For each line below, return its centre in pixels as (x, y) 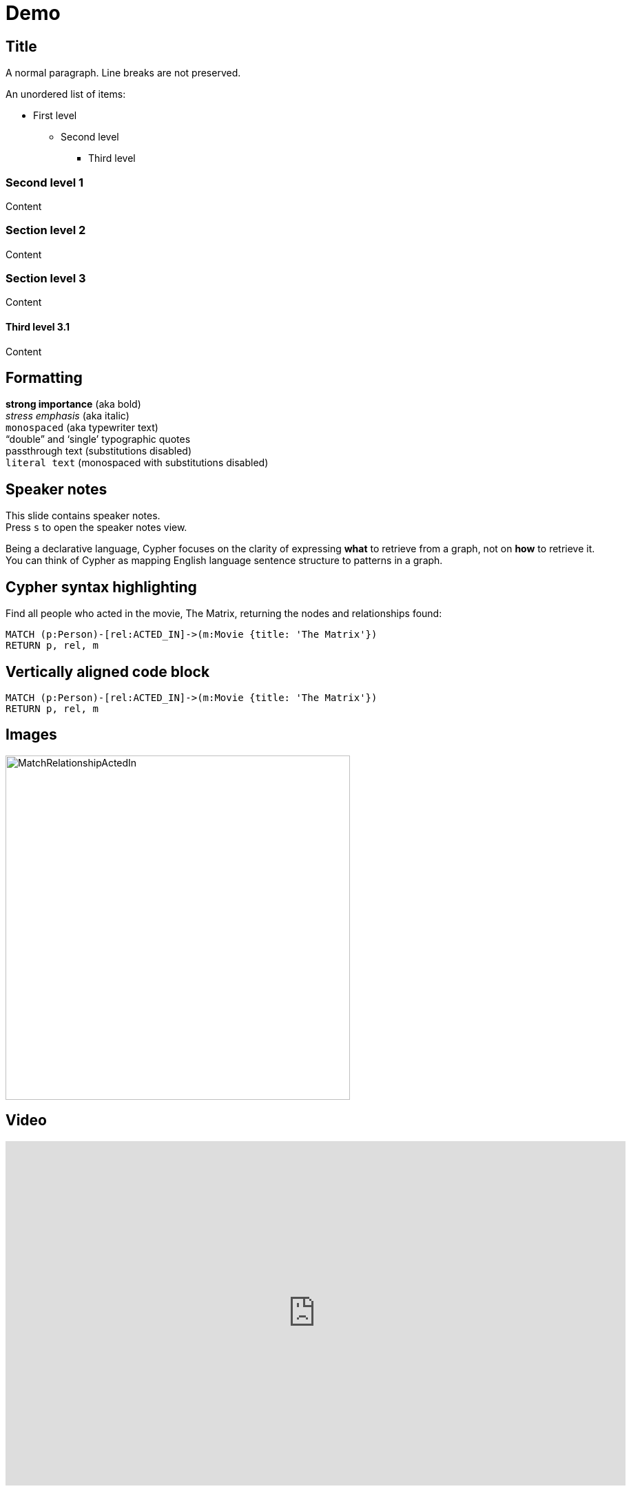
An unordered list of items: (66, 94)
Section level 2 (46, 230)
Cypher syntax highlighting (101, 587)
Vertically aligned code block (108, 671)
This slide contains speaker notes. (83, 516)
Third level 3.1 (38, 327)
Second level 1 (44, 182)
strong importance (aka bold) (73, 404)
